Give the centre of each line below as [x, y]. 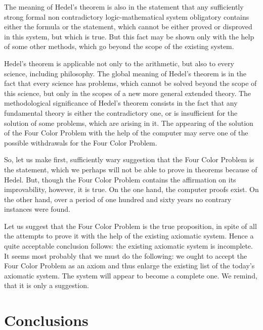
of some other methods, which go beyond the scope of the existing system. [119, 46]
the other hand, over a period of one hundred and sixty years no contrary [118, 199]
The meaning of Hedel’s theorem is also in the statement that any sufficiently [124, 7]
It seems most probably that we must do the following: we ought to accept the [126, 255]
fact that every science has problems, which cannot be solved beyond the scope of [130, 83]
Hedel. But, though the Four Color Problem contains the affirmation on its [120, 179]
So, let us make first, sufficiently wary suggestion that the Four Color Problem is [129, 159]
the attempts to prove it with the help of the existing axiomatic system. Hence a [129, 236]
